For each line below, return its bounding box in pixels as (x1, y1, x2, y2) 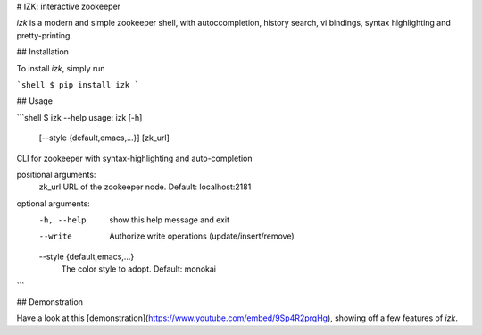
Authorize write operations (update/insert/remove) (109, 230, 295, 241)
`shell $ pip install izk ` (16, 80, 140, 89)
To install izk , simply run (16, 63, 106, 73)
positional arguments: (16, 169, 96, 180)
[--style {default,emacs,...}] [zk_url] (38, 132, 170, 143)
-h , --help (38, 215, 87, 225)
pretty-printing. (16, 29, 73, 40)
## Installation (16, 46, 69, 57)
